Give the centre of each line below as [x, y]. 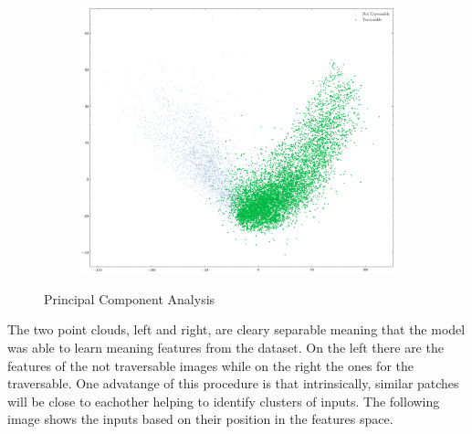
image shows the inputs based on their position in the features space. [200, 419]
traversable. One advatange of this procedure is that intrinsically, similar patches [233, 383]
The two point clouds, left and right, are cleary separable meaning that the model [236, 329]
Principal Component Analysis [130, 298]
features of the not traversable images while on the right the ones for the [210, 365]
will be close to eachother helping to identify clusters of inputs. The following [224, 401]
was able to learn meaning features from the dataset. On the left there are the [226, 348]
